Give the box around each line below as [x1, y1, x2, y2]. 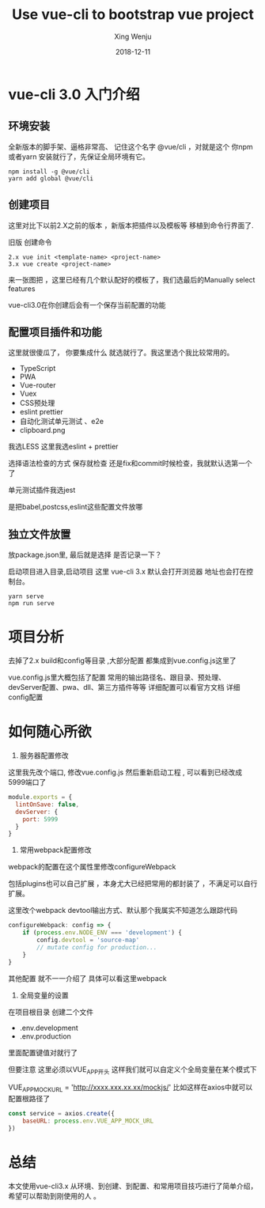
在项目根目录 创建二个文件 [8, 1007, 93, 1017]
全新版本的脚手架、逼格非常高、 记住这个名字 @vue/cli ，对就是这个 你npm [8, 142, 253, 151]
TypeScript [19, 364, 56, 373]
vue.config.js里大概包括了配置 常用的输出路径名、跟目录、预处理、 [8, 672, 225, 682]
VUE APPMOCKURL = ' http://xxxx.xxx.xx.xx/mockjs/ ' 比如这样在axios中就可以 [8, 1082, 253, 1094]
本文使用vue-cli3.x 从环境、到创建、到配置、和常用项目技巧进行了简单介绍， [8, 1181, 258, 1191]
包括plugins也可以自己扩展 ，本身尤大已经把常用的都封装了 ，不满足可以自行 [8, 879, 258, 888]
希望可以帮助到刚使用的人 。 [8, 1191, 100, 1200]
